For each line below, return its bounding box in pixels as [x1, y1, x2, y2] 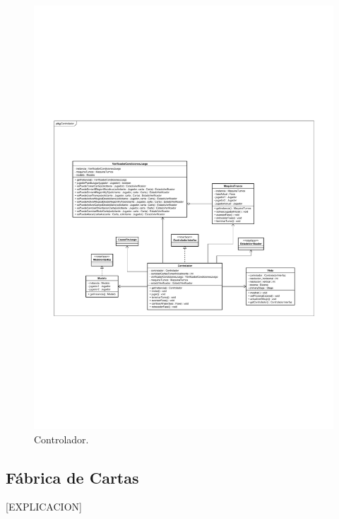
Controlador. [34, 431, 89, 446]
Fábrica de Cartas [6, 466, 139, 488]
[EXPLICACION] [6, 499, 82, 514]
